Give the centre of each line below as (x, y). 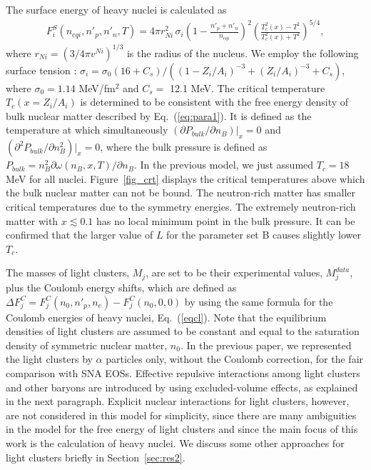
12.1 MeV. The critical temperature (248, 87)
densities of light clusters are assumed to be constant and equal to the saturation (183, 331)
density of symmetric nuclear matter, (87, 345)
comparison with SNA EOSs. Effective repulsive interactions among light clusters (183, 373)
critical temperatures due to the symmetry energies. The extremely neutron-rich (181, 206)
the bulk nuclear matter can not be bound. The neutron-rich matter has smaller (181, 192)
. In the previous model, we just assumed (224, 165)
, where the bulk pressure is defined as (184, 147)
